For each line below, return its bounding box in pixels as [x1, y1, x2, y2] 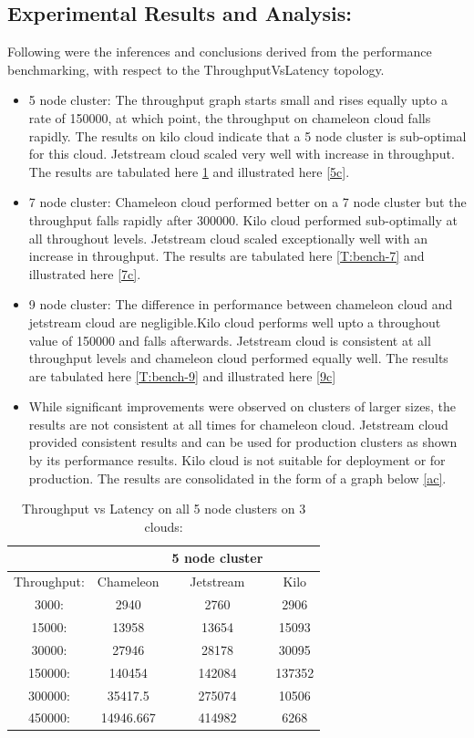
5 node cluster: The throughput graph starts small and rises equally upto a [28, 90, 448, 109]
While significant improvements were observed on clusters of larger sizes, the [28, 397, 456, 416]
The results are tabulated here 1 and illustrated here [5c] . [28, 161, 350, 181]
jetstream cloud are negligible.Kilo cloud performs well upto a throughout [28, 312, 441, 331]
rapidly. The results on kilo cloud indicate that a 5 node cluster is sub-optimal [28, 126, 467, 145]
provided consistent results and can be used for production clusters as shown [28, 432, 458, 452]
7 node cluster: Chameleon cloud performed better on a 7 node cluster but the [28, 192, 467, 212]
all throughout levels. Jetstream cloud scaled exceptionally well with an [28, 228, 428, 247]
